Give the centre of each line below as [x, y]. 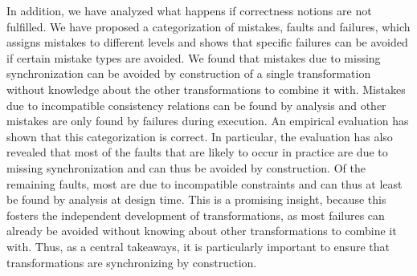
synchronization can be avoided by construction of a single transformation [189, 73]
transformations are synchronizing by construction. [132, 262]
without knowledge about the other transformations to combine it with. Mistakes [206, 89]
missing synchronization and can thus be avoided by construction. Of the [186, 167]
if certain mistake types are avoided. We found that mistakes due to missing [194, 57]
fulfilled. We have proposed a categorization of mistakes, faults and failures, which [208, 26]
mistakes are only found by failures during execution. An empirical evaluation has [208, 121]
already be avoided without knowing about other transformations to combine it [202, 231]
